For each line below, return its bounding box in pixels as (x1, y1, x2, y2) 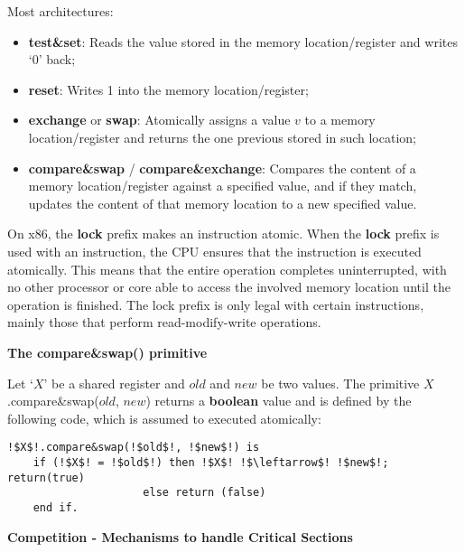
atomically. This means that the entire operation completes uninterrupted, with (7, 259, 447, 278)
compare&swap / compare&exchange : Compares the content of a (28, 158, 416, 177)
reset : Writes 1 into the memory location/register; (28, 80, 309, 98)
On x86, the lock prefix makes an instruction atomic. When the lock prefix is (7, 224, 440, 243)
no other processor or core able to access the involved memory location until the (7, 277, 451, 296)
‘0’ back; (28, 50, 76, 69)
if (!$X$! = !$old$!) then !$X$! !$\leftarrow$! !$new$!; (33, 455, 389, 469)
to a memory (304, 110, 376, 129)
